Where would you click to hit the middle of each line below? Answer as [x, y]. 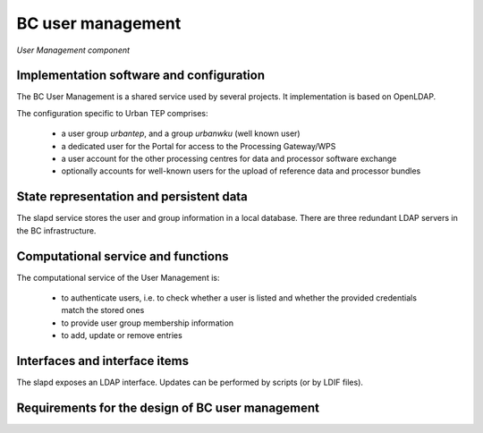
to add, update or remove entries [122, 335]
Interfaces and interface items [103, 361]
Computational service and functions [123, 256]
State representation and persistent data [132, 197]
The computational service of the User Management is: [118, 277]
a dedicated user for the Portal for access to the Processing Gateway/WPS [199, 146]
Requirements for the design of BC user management [168, 408]
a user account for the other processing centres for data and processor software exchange [229, 159]
